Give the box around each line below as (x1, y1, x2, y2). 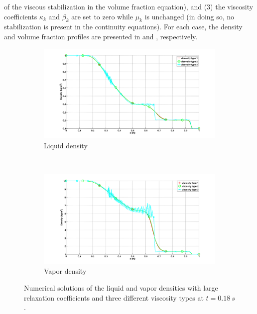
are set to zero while (71, 11, 133, 21)
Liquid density (44, 140, 88, 150)
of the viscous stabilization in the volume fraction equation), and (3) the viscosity (4, 1, 254, 11)
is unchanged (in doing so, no (144, 11, 235, 21)
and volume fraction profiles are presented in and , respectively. (4, 31, 198, 41)
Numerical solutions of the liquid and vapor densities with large (24, 283, 218, 293)
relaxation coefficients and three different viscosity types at (24, 292, 204, 303)
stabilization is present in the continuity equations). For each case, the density (4, 21, 243, 32)
